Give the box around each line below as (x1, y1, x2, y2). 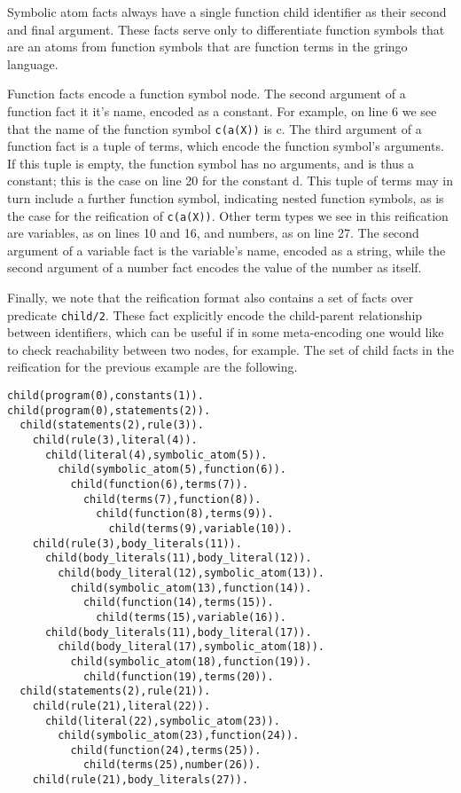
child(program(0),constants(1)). (7, 389, 204, 403)
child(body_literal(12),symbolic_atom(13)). (58, 566, 324, 579)
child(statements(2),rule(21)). (20, 685, 211, 698)
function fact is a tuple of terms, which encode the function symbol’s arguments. (7, 137, 444, 155)
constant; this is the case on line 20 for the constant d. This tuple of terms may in (7, 171, 454, 190)
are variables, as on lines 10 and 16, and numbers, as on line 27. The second (7, 224, 419, 242)
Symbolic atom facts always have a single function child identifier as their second (7, 3, 447, 20)
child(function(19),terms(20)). (82, 670, 274, 683)
